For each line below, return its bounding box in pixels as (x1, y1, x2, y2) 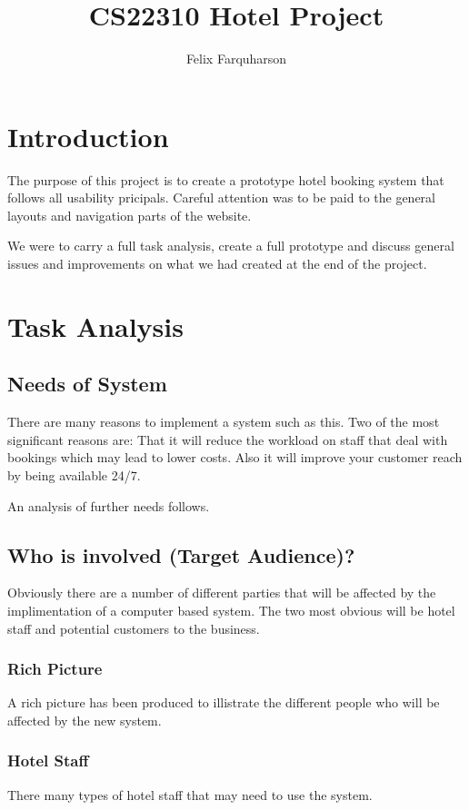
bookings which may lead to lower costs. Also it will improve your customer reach (7, 448, 463, 467)
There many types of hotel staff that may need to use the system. (7, 785, 373, 804)
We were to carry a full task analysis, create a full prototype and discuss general (7, 236, 454, 255)
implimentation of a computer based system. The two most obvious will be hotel (7, 600, 455, 619)
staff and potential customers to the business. (7, 618, 260, 637)
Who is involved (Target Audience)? (7, 540, 355, 568)
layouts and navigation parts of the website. (7, 205, 252, 224)
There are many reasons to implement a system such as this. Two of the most (7, 412, 440, 431)
